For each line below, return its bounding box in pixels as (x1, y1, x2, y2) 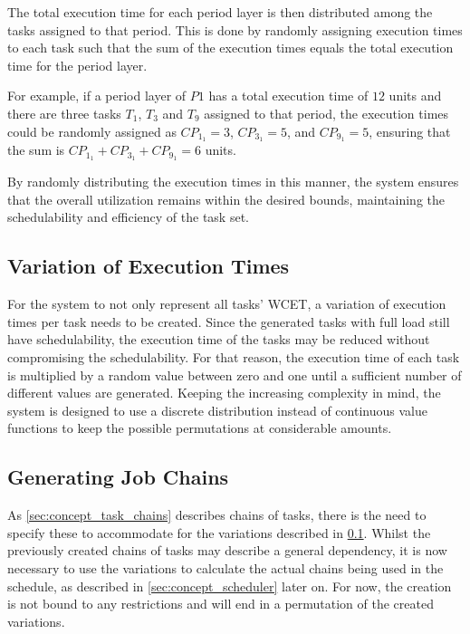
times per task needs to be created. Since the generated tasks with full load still (7, 312, 450, 331)
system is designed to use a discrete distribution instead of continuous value (7, 400, 427, 419)
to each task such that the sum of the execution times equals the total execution (7, 38, 454, 57)
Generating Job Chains (7, 463, 229, 491)
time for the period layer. (7, 55, 148, 74)
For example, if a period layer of (7, 86, 187, 105)
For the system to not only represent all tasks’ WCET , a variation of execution (7, 294, 446, 313)
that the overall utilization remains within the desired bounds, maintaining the (7, 189, 446, 208)
